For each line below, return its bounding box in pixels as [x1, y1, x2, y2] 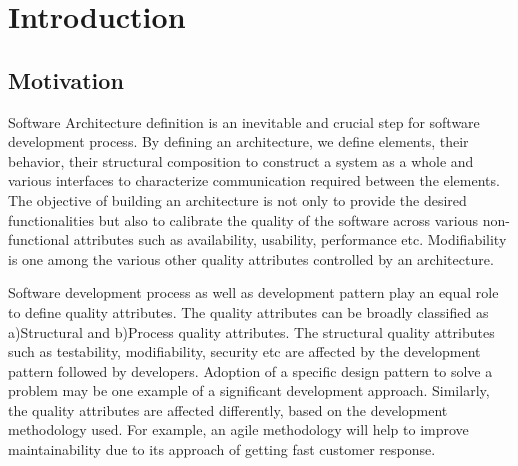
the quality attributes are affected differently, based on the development [8, 399, 448, 420]
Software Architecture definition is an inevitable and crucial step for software [8, 111, 480, 132]
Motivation [8, 64, 124, 95]
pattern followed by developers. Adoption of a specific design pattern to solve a [8, 360, 493, 381]
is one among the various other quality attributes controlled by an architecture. [8, 248, 494, 269]
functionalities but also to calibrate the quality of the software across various [8, 209, 479, 230]
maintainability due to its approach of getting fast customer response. [8, 439, 436, 460]
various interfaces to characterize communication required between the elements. [8, 170, 500, 191]
